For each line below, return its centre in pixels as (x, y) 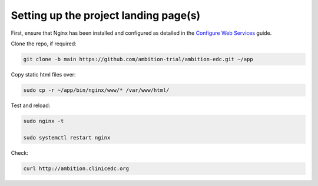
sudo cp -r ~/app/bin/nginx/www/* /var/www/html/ (96, 90)
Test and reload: (31, 105)
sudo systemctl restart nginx (67, 137)
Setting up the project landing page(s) (106, 15)
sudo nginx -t (44, 121)
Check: (20, 152)
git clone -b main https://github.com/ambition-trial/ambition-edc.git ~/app (138, 59)
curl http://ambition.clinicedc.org (76, 168)
